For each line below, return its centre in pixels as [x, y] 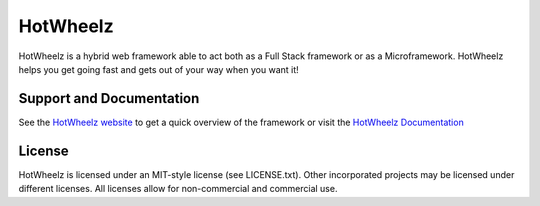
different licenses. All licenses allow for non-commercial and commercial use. [178, 189]
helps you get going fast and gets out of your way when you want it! [158, 69]
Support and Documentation [109, 98]
